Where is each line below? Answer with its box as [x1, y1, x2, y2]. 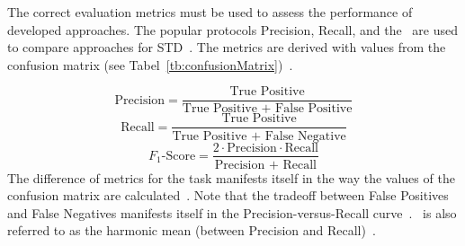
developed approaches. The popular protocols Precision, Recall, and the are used [7, 20, 459, 39]
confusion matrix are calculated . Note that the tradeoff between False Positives [7, 186, 449, 205]
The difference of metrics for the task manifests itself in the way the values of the [7, 168, 455, 187]
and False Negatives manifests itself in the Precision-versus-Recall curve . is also [7, 203, 457, 222]
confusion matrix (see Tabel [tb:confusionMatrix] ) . [7, 55, 293, 74]
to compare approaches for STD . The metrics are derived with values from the [7, 38, 446, 57]
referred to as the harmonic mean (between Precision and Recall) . [7, 221, 376, 240]
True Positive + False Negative [172, 129, 346, 143]
